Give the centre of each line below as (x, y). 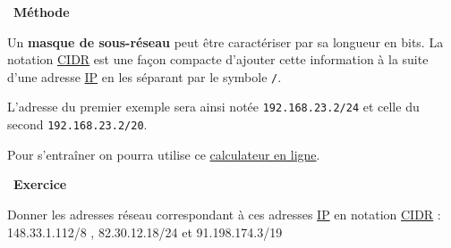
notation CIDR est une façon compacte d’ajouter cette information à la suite (218, 59)
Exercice (40, 184)
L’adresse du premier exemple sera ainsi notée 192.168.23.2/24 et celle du (213, 107)
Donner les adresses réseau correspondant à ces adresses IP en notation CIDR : (224, 214)
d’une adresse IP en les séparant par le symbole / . (145, 76)
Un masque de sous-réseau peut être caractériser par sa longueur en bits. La (225, 41)
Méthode (42, 12)
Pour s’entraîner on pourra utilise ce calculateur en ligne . (164, 154)
